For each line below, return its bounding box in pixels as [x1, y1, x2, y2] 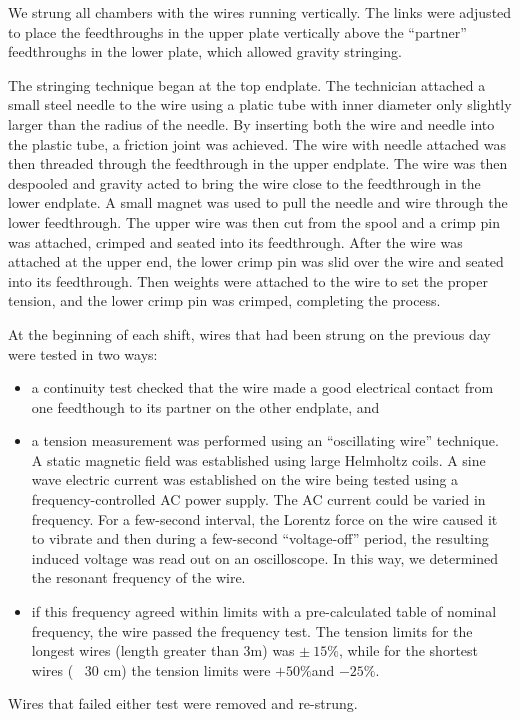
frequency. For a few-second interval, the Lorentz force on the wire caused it [31, 508, 498, 529]
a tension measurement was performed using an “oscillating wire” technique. [31, 430, 499, 451]
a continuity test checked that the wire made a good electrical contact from [31, 377, 494, 398]
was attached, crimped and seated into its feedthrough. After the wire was [8, 231, 463, 252]
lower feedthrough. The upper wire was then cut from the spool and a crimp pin [8, 211, 500, 232]
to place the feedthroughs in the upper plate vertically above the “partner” [8, 21, 467, 42]
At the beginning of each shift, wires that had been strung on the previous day [8, 323, 491, 344]
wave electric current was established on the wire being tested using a [31, 469, 459, 490]
